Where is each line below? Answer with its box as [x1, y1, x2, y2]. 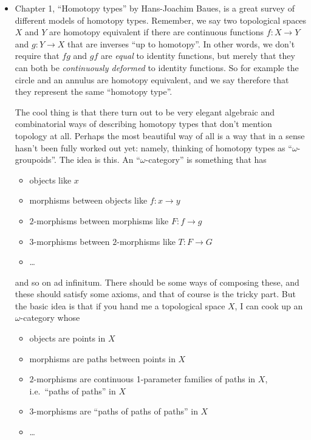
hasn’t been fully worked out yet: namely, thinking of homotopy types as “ [15, 141, 292, 154]
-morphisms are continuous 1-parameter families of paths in [33, 373, 256, 385]
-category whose [20, 311, 80, 324]
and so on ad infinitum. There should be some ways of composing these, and [15, 275, 299, 288]
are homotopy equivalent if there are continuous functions [49, 26, 264, 38]
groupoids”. [15, 153, 56, 166]
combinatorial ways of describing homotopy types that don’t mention [15, 117, 272, 130]
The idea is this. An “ [59, 153, 140, 166]
